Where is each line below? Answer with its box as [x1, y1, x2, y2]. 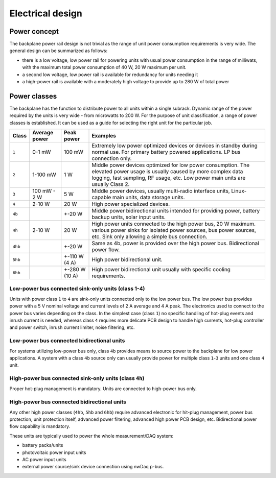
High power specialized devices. [91, 201, 170, 208]
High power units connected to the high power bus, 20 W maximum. [91, 220, 256, 227]
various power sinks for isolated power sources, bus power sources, [91, 227, 257, 234]
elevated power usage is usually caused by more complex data [91, 168, 243, 175]
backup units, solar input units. [91, 213, 166, 221]
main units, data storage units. [112, 194, 185, 201]
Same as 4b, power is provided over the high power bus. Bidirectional [91, 240, 259, 247]
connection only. [91, 155, 132, 162]
